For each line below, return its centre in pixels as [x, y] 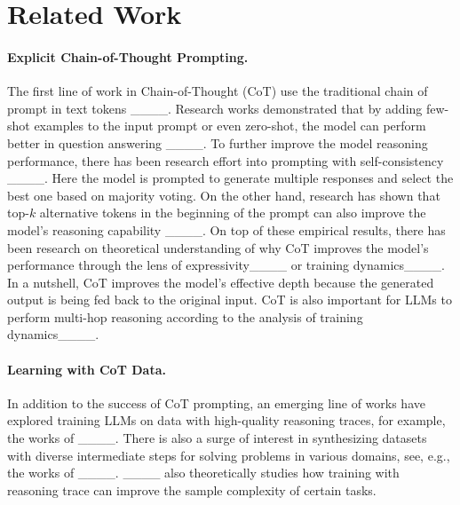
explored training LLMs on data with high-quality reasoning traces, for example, [226, 420]
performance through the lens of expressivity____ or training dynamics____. [226, 265]
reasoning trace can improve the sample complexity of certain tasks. [192, 489]
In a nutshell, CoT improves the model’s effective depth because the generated [221, 282]
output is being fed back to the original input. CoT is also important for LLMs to [230, 300]
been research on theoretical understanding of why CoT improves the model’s [218, 247]
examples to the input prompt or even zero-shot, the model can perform [230, 126]
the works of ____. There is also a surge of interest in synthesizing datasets [217, 438]
